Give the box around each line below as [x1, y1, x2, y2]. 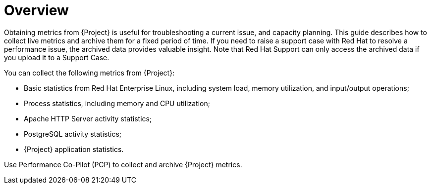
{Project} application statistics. [24, 145, 124, 153]
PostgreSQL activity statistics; [24, 129, 122, 138]
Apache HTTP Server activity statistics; [24, 114, 152, 123]
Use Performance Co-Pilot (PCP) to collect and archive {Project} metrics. [4, 160, 242, 169]
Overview [4, 2, 69, 19]
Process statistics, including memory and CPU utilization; [24, 99, 210, 108]
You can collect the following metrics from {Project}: [4, 68, 175, 77]
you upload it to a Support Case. [4, 53, 109, 62]
